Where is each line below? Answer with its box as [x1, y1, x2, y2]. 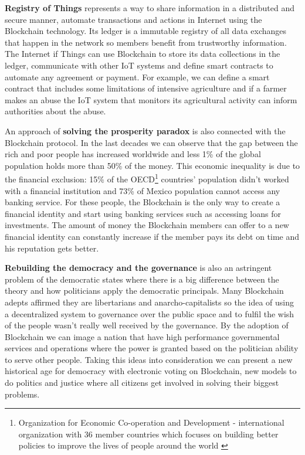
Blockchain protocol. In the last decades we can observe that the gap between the [5, 136, 298, 148]
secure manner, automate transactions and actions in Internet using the [5, 13, 262, 25]
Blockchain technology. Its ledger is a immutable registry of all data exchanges [5, 25, 287, 37]
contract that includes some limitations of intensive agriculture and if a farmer [5, 82, 287, 94]
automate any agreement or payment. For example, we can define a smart [5, 70, 270, 83]
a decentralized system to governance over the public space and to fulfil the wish [5, 307, 294, 320]
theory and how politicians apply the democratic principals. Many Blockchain [5, 284, 284, 297]
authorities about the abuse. [5, 105, 106, 117]
